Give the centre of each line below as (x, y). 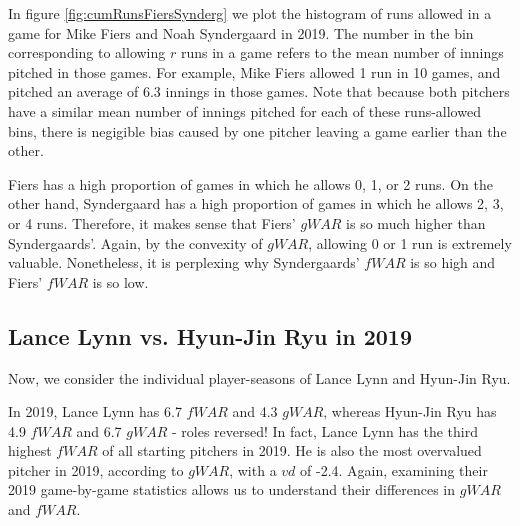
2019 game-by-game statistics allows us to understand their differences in (232, 489)
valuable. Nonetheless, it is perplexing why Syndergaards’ (184, 262)
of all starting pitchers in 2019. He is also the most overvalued (292, 450)
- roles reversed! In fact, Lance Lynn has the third (324, 430)
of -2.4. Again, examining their (394, 469)
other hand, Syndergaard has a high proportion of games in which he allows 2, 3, (256, 203)
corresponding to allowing (87, 52)
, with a (253, 469)
